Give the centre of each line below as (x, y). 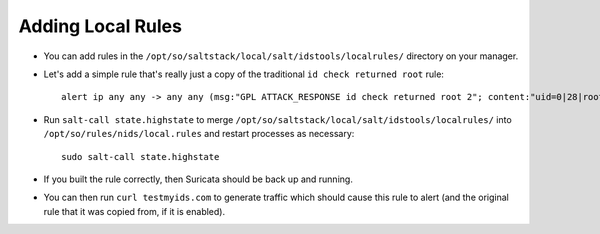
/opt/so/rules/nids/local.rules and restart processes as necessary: (199, 134)
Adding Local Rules (100, 26)
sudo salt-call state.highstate (140, 156)
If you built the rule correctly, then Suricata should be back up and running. (198, 179)
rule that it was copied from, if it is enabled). (134, 211)
